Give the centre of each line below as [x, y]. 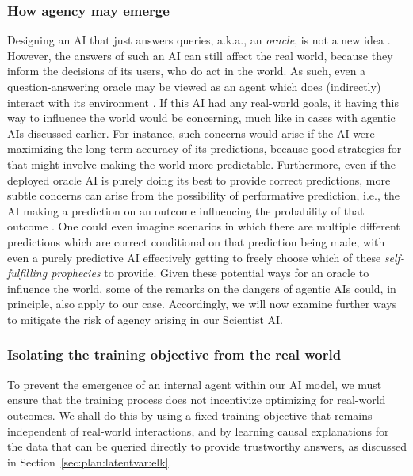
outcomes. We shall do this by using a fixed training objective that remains [190, 415]
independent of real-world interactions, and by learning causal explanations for [198, 430]
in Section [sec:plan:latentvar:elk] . [90, 461]
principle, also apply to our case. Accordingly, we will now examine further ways [202, 304]
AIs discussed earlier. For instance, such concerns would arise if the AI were [191, 133]
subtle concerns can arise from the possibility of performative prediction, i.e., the [203, 195]
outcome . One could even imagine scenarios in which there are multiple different [204, 226]
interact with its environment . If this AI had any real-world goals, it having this [203, 102]
